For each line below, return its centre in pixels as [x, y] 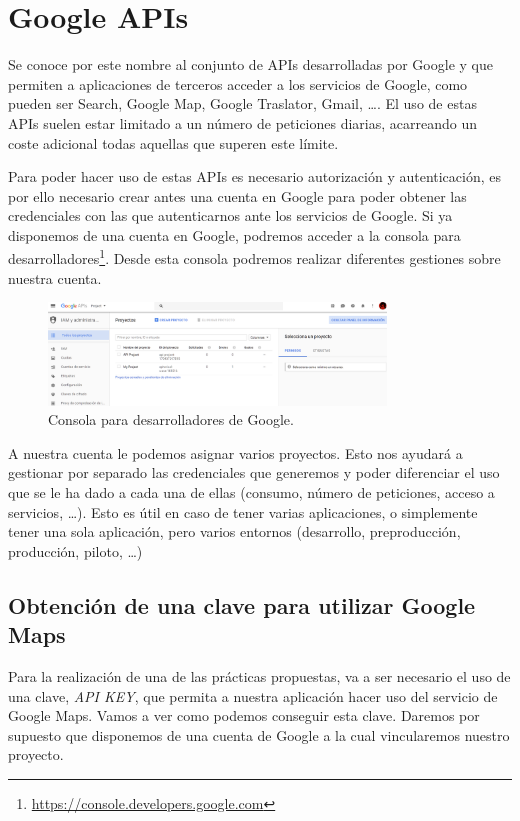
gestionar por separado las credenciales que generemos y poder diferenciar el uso [254, 472]
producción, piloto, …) [75, 550]
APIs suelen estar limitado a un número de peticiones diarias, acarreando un [243, 122]
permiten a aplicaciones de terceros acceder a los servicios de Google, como [238, 83]
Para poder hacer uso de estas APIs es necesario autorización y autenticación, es [255, 176]
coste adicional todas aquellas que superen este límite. [173, 142]
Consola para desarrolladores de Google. [171, 419]
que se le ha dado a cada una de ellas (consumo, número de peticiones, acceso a [251, 492]
